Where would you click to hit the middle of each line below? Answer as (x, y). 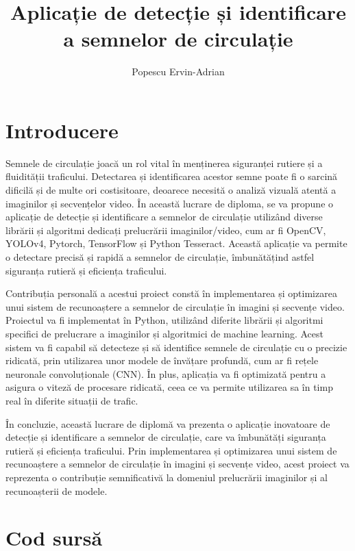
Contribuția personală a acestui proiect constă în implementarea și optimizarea (171, 293)
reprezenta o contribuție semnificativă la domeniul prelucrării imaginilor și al (167, 477)
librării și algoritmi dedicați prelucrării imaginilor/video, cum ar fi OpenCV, (166, 230)
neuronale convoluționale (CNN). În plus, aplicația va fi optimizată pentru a (166, 373)
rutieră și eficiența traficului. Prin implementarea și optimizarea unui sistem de (171, 450)
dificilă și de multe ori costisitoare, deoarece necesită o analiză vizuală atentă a (171, 190)
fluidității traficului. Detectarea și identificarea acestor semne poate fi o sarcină (172, 176)
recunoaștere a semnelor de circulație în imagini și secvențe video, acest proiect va (177, 464)
